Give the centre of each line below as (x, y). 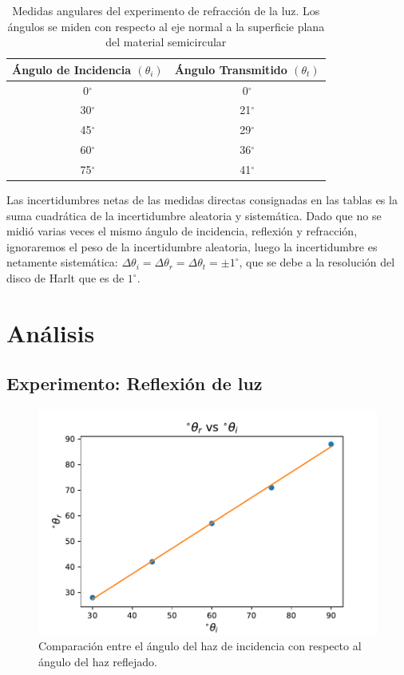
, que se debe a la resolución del (317, 262)
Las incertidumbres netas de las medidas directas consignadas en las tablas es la (202, 200)
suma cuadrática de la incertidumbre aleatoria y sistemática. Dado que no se (194, 215)
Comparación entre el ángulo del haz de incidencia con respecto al (200, 646)
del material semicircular (166, 42)
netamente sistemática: (62, 262)
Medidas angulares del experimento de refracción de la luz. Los (166, 10)
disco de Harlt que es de (65, 278)
